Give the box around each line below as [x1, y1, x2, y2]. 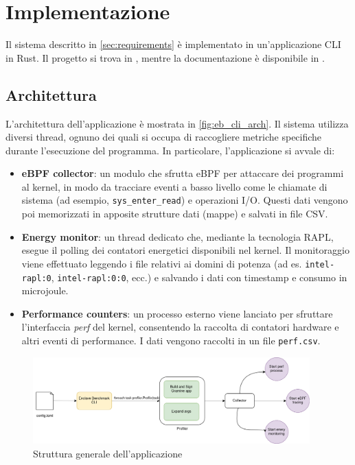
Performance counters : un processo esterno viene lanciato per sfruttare [21, 306, 333, 320]
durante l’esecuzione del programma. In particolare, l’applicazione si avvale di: [5, 143, 335, 157]
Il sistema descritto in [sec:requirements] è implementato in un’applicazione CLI [5, 37, 341, 51]
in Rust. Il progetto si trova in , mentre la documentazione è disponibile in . [5, 50, 325, 64]
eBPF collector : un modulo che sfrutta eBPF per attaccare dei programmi [21, 166, 344, 180]
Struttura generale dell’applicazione [33, 446, 183, 460]
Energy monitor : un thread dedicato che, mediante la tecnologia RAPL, [21, 229, 334, 243]
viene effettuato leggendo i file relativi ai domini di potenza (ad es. [21, 256, 302, 270]
